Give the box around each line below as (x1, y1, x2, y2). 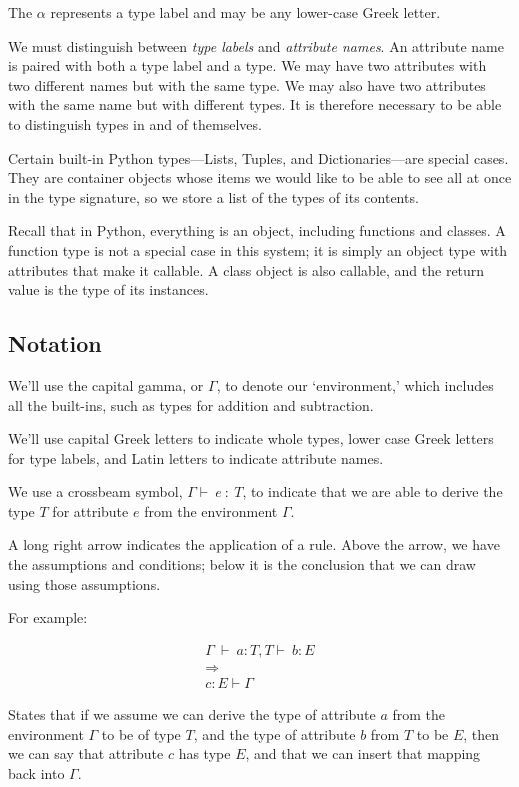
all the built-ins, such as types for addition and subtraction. (8, 394, 374, 415)
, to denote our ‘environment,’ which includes (216, 374, 494, 395)
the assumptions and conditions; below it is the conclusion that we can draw (8, 554, 476, 575)
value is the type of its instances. (8, 279, 209, 300)
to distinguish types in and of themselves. (8, 113, 262, 134)
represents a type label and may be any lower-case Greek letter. (50, 2, 441, 22)
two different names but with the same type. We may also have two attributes (8, 74, 486, 95)
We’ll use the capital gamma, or (8, 374, 204, 395)
